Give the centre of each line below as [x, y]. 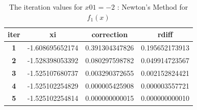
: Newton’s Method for [153, 7]
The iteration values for [46, 7]
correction [110, 34]
